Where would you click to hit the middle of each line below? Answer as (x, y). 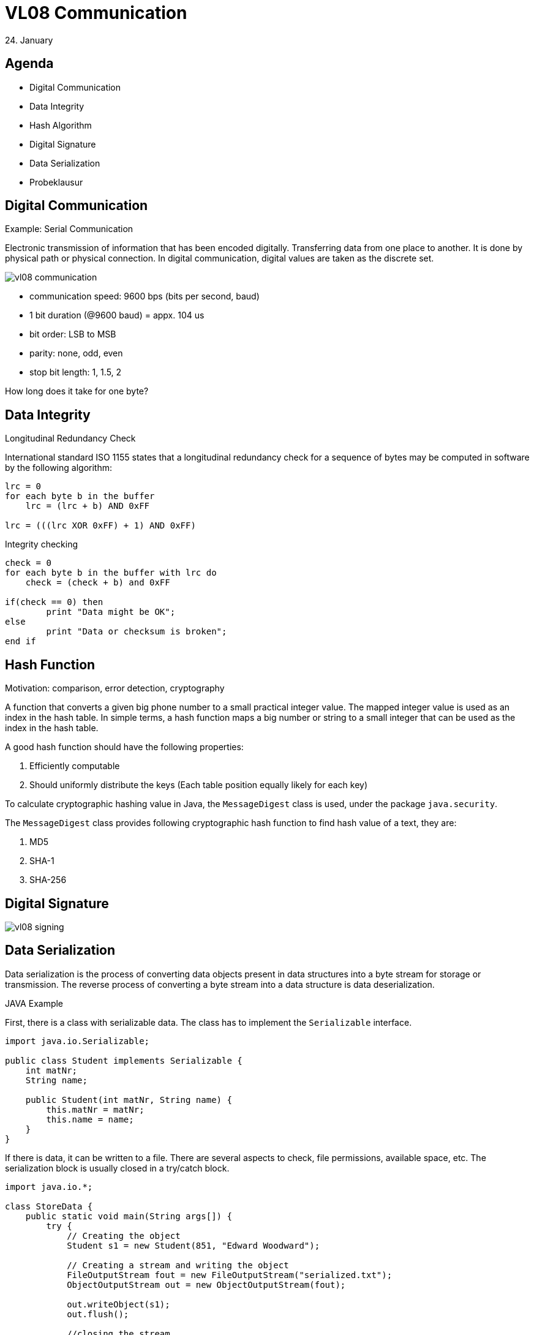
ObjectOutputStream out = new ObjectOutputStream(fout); (206, 1284)
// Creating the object (124, 1235)
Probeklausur (56, 182)
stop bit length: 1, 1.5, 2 (76, 372)
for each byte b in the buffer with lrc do (111, 573)
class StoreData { (49, 1206)
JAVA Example (34, 1003)
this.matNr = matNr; (95, 1109)
